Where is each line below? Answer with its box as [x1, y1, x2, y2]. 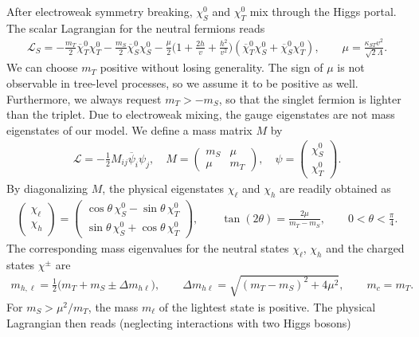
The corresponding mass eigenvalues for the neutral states [6, 239, 289, 256]
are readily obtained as [280, 180, 391, 197]
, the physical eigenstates [102, 180, 225, 197]
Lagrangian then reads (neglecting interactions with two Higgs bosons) [6, 314, 351, 331]
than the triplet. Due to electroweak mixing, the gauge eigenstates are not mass [6, 106, 395, 123]
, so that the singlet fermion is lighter [218, 90, 401, 107]
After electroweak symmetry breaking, [6, 3, 193, 19]
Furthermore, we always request [6, 90, 162, 107]
